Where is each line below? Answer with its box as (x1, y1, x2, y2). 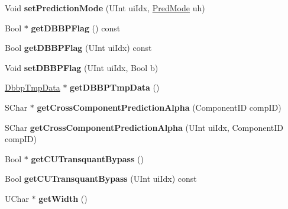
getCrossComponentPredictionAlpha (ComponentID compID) (37, 101, 281, 113)
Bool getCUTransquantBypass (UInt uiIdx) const (5, 172, 197, 185)
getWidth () (38, 192, 88, 204)
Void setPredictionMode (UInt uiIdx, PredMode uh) (5, 2, 205, 14)
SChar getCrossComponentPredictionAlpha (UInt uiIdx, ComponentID (5, 121, 283, 133)
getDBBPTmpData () (70, 81, 160, 94)
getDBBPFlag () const (31, 21, 121, 34)
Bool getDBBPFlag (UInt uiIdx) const (5, 41, 152, 54)
